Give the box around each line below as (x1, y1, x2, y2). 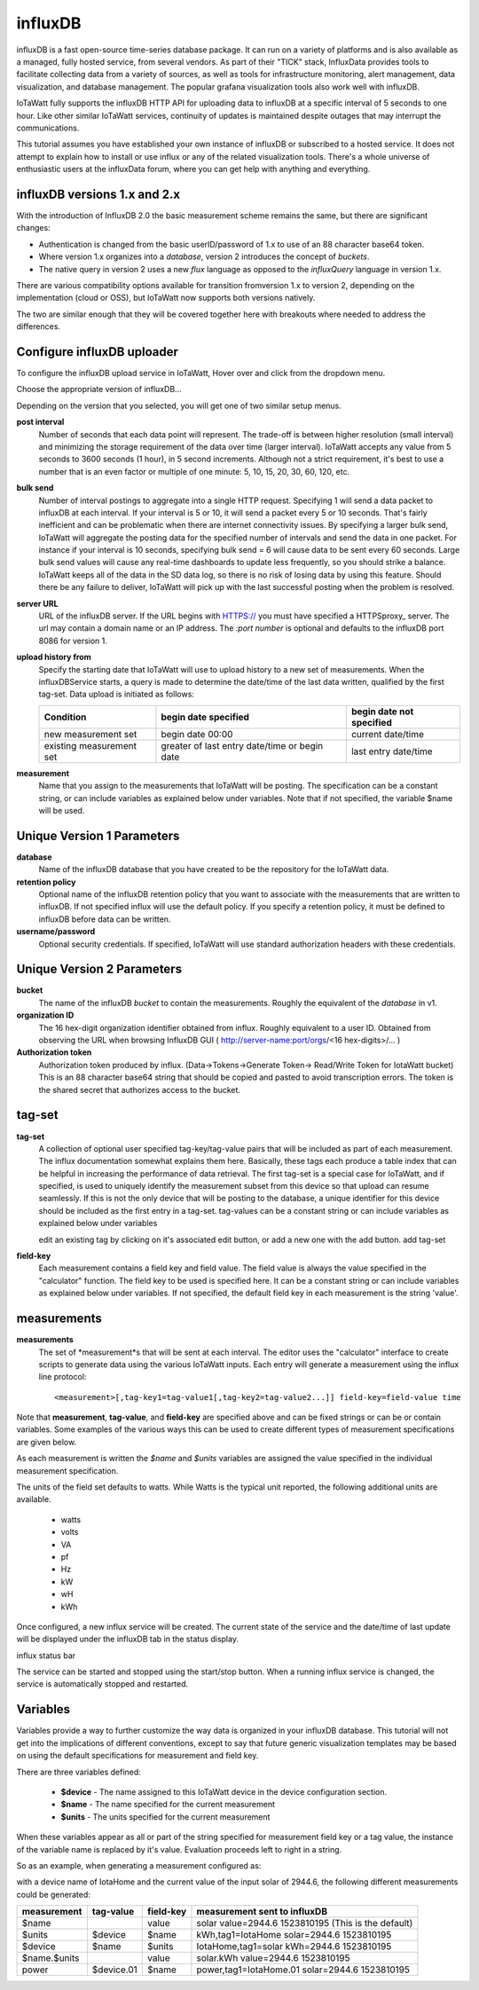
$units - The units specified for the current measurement (60, 1811, 271, 1822)
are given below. (16, 1436, 77, 1447)
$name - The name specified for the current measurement (60, 1799, 275, 1810)
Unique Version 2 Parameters (16, 962, 182, 977)
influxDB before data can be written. (38, 914, 171, 924)
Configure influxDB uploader (16, 344, 179, 359)
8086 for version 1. (38, 635, 108, 646)
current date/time (350, 728, 425, 740)
